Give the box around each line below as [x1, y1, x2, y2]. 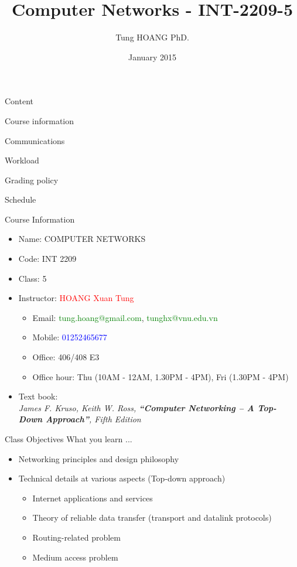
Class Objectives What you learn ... [5, 433, 132, 445]
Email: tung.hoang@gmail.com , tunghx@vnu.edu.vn [32, 311, 218, 323]
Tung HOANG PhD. [115, 31, 189, 43]
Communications [5, 134, 65, 146]
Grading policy [5, 173, 59, 186]
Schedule [5, 193, 36, 206]
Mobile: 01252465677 [32, 331, 107, 343]
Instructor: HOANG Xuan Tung [18, 292, 134, 304]
